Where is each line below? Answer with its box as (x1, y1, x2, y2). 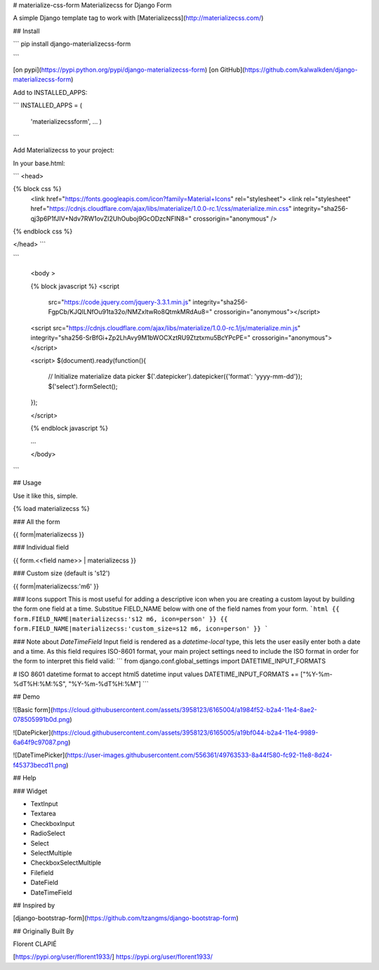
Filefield (30, 868, 54, 877)
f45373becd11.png (13, 761, 67, 769)
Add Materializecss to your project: (13, 146, 115, 155)
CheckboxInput (30, 819, 75, 827)
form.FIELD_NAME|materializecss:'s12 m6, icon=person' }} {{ (13, 615, 228, 623)
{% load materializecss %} (13, 505, 91, 513)
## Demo (13, 692, 40, 701)
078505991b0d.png (13, 716, 70, 724)
